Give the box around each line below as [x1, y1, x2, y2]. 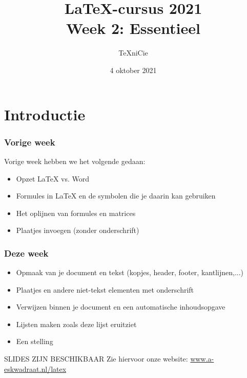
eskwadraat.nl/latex [4, 363, 67, 374]
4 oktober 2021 [110, 64, 157, 75]
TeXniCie [118, 47, 148, 58]
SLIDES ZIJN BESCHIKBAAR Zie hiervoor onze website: [4, 353, 188, 364]
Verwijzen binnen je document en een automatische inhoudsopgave [16, 301, 225, 312]
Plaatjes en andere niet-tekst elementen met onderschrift [16, 284, 194, 295]
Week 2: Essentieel [66, 17, 200, 39]
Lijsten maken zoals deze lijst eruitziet [16, 318, 137, 329]
